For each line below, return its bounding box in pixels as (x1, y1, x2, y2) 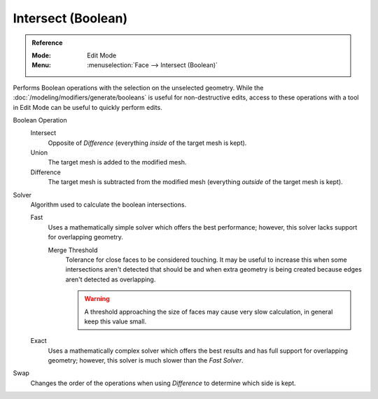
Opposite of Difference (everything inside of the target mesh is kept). (48, 139, 247, 147)
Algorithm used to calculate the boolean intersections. (30, 200, 187, 209)
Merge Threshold (48, 246, 98, 254)
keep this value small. (84, 317, 147, 325)
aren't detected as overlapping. (65, 275, 156, 283)
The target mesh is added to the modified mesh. (48, 158, 187, 167)
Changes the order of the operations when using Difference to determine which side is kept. (30, 379, 296, 387)
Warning (84, 295, 110, 303)
